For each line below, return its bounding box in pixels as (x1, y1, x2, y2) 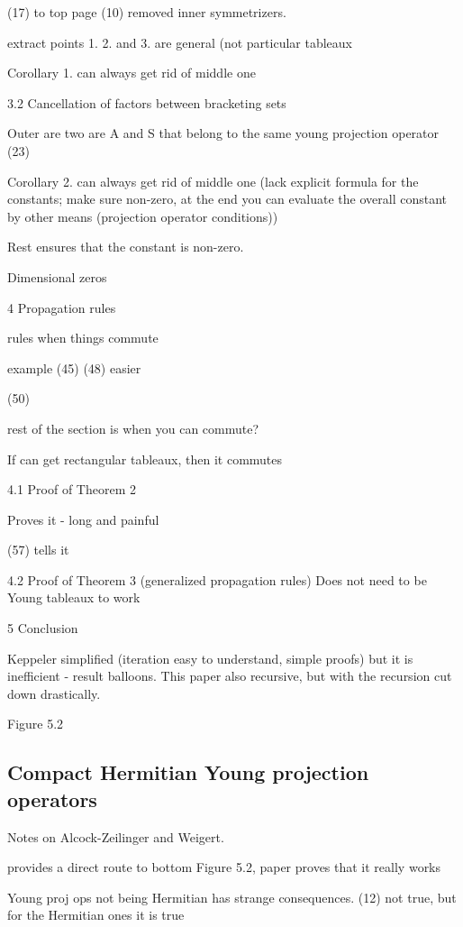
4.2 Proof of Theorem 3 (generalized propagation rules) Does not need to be (7, 570, 427, 589)
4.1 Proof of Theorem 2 (7, 480, 136, 499)
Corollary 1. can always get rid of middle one (7, 63, 256, 82)
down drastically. (7, 684, 101, 702)
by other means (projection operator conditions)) (7, 207, 278, 225)
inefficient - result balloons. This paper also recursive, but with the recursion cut (7, 666, 452, 685)
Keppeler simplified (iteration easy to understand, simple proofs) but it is (7, 648, 413, 667)
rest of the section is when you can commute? (7, 418, 259, 437)
